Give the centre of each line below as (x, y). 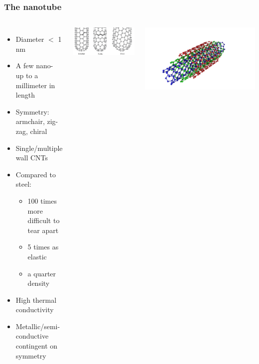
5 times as (43, 247)
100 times (42, 200)
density (39, 283)
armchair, (30, 121)
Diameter (30, 39)
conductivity (35, 309)
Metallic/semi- (38, 326)
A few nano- (34, 65)
